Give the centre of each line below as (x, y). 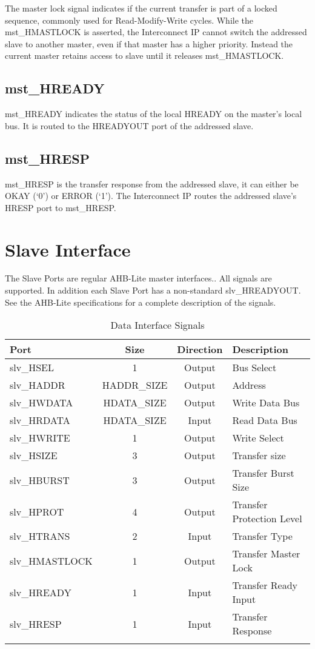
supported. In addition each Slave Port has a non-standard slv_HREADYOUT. (153, 290)
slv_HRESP (36, 624)
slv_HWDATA (41, 403)
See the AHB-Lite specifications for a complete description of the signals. (141, 302)
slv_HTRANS (40, 536)
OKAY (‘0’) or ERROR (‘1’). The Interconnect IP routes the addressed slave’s (151, 196)
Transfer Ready (265, 585)
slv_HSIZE (34, 456)
